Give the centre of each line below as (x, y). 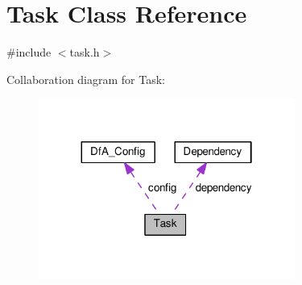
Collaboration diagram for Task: (86, 79)
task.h (85, 52)
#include (29, 52)
